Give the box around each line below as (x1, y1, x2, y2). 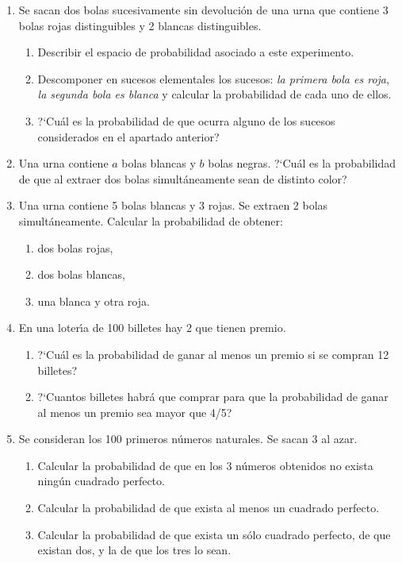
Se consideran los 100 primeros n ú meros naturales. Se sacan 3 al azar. (18, 430, 358, 447)
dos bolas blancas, (37, 266, 125, 283)
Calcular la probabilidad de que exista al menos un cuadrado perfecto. (37, 499, 380, 516)
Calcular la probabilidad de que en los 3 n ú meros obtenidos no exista (37, 457, 373, 473)
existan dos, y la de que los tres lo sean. (37, 542, 232, 558)
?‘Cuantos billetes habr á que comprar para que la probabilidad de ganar (37, 388, 389, 405)
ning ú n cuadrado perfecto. (37, 472, 165, 489)
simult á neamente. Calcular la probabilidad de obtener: (18, 212, 283, 229)
